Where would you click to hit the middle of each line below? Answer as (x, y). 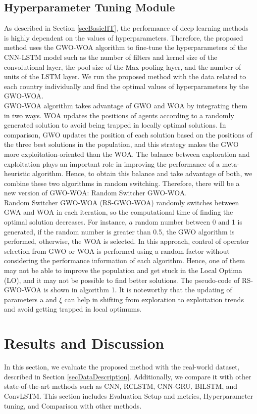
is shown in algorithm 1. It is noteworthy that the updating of (138, 290)
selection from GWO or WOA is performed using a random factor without (117, 251)
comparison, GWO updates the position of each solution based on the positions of (128, 134)
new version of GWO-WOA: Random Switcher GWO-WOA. (96, 193)
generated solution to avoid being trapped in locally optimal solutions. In (115, 125)
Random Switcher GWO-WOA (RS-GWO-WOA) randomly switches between (122, 202)
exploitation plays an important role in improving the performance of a (112, 163)
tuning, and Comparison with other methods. (73, 405)
